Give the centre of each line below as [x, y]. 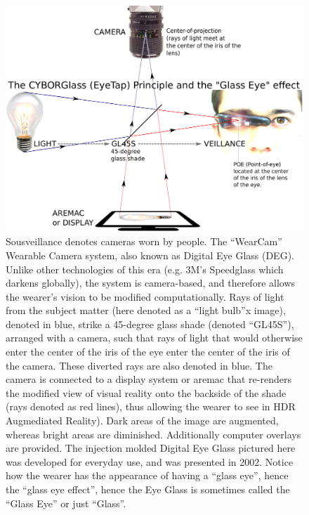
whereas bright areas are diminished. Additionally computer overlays [153, 434]
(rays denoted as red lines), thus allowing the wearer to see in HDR [151, 406]
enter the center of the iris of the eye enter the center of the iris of [148, 352]
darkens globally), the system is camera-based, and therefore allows [151, 283]
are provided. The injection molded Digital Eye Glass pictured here [151, 448]
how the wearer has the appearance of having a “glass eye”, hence [147, 475]
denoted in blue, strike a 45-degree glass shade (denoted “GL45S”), [150, 324]
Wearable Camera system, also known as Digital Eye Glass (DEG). [150, 255]
